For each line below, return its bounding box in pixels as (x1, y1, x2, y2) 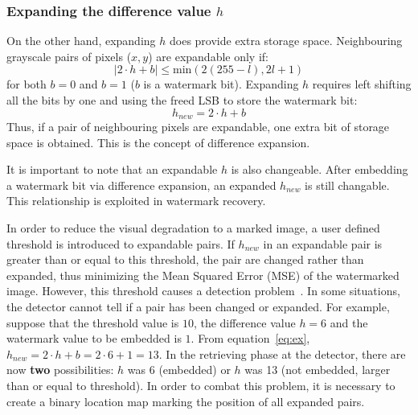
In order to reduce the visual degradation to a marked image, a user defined (6, 220, 380, 236)
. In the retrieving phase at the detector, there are (158, 345, 406, 362)
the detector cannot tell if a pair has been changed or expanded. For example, (6, 298, 390, 314)
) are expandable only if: (148, 47, 268, 64)
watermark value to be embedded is (6, 330, 182, 347)
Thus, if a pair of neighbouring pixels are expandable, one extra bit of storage (6, 118, 390, 135)
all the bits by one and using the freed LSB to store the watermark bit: (6, 92, 358, 108)
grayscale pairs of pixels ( (6, 47, 132, 64)
